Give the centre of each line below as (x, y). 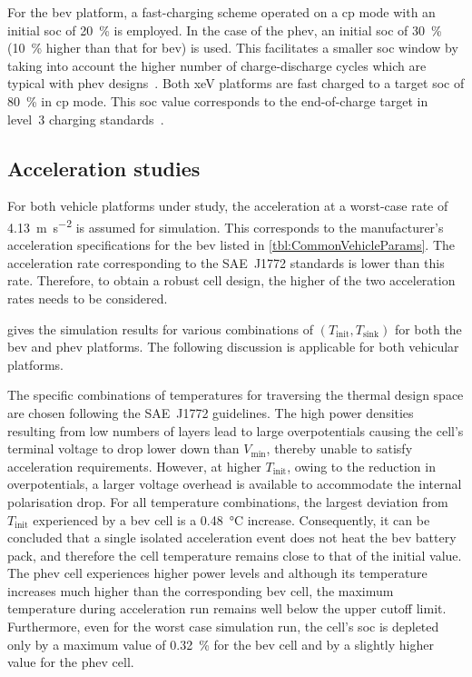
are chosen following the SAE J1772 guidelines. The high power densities (211, 412)
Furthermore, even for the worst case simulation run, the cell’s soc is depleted (223, 627)
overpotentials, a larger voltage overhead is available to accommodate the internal (235, 484)
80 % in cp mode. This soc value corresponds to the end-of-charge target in (218, 100)
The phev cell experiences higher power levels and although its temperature (217, 573)
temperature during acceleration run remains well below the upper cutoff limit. (227, 608)
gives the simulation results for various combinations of (160, 329)
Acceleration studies (104, 168)
